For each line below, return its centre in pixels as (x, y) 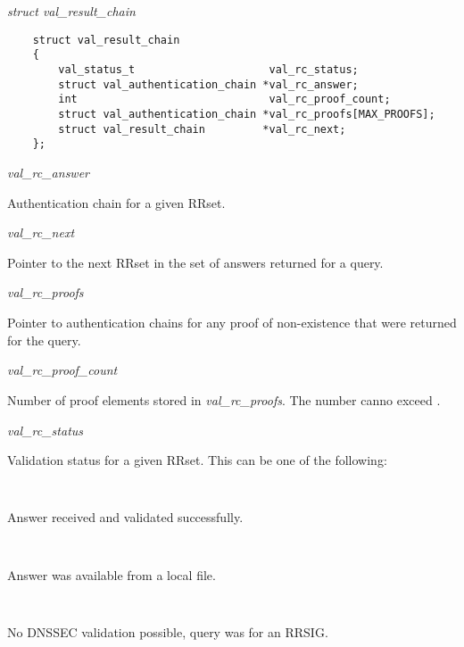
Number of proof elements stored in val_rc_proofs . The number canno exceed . (224, 399)
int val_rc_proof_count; (224, 100)
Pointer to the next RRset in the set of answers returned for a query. (195, 262)
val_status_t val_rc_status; (208, 69)
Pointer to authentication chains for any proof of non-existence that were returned (232, 323)
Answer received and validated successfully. (125, 517)
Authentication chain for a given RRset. (116, 202)
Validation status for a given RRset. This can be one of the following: (197, 460)
